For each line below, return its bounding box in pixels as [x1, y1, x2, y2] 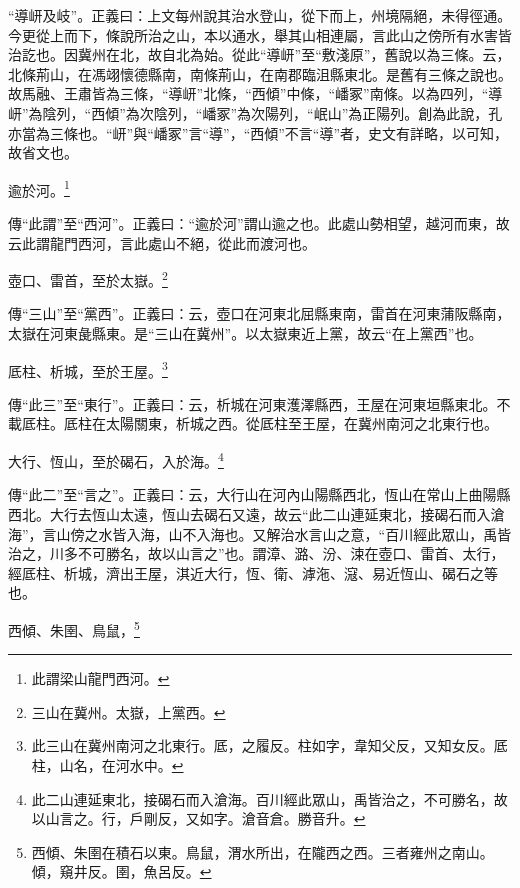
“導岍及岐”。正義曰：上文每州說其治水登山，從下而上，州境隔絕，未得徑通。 [8, 5, 512, 25]
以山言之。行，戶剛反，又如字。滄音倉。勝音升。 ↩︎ [31, 808, 366, 829]
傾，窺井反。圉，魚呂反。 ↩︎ [31, 861, 212, 882]
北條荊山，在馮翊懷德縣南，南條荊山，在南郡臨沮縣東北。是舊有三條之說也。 [8, 63, 512, 84]
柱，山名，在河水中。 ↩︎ [31, 754, 184, 775]
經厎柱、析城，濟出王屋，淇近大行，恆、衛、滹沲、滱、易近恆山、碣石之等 [8, 562, 498, 583]
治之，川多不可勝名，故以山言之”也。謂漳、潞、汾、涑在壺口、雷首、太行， [8, 543, 505, 564]
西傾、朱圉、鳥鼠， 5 [8, 616, 140, 640]
